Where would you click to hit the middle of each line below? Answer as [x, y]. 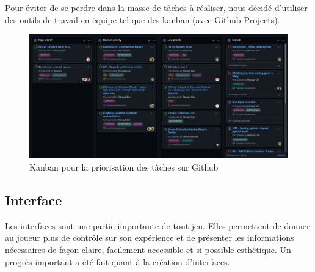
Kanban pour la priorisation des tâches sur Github [124, 167]
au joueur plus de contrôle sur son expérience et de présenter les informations [150, 237]
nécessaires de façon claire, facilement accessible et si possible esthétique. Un [148, 250]
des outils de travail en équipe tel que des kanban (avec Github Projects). [143, 19]
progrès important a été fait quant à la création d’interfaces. [118, 261]
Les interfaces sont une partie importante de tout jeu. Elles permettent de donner [157, 225]
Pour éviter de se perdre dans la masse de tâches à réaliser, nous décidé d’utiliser [156, 7]
